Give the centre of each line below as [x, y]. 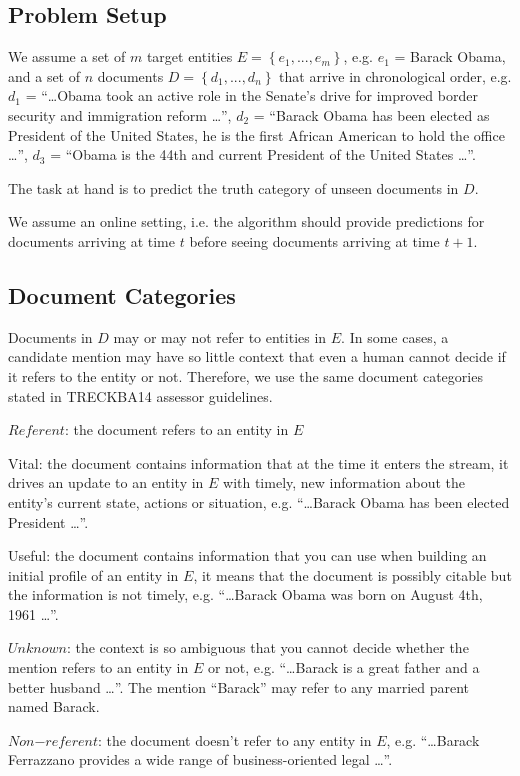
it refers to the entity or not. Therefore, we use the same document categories [245, 375]
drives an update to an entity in [106, 482]
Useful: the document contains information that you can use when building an [247, 555]
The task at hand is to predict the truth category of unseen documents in [233, 187]
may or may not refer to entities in [220, 336]
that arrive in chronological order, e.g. [395, 75]
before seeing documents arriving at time [314, 240]
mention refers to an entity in [98, 667]
